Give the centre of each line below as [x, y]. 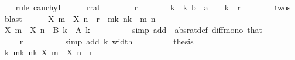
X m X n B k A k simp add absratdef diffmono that [133, 30]
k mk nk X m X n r [49, 52]
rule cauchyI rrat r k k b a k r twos [153, 7]
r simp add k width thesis [107, 41]
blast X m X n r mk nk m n [80, 18]
